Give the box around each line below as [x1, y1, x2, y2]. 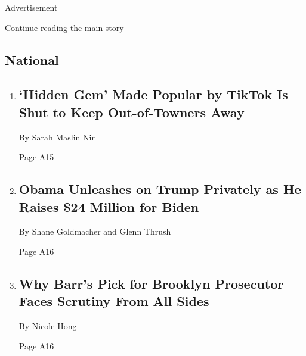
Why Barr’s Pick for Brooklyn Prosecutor [18, 274, 284, 292]
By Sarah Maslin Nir [18, 130, 95, 143]
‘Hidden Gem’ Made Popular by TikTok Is [18, 85, 288, 104]
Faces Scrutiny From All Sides [18, 292, 209, 310]
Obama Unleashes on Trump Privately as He [18, 180, 301, 198]
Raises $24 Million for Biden [18, 197, 199, 216]
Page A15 [18, 151, 54, 163]
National [5, 50, 59, 68]
